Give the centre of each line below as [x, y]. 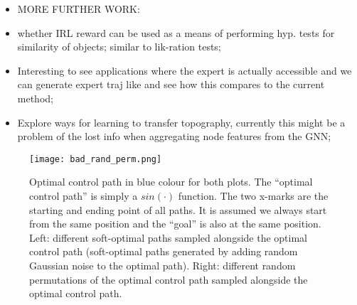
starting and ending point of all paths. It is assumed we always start [178, 209]
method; [35, 98]
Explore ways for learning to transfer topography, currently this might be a [181, 122]
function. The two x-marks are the [253, 196]
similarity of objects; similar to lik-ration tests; [119, 47]
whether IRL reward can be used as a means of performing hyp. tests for [176, 32]
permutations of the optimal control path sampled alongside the [169, 279]
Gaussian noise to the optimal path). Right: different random [162, 265]
